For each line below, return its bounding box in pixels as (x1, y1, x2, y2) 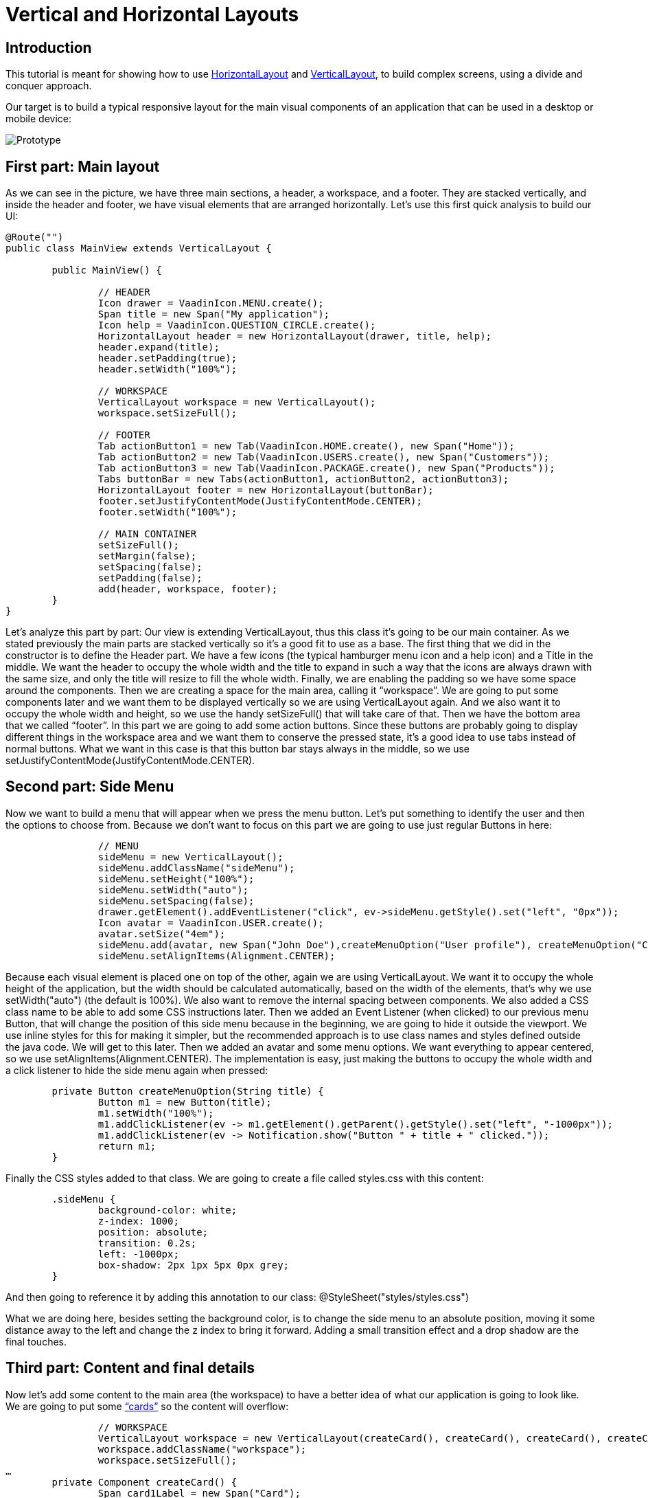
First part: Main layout (5, 157, 160, 175)
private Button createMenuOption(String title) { (51, 1085, 324, 1097)
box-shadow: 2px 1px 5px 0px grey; (97, 1259, 290, 1271)
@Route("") (5, 232, 64, 243)
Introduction (5, 38, 92, 56)
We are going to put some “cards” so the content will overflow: (5, 1400, 289, 1412)
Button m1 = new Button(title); (97, 1096, 272, 1108)
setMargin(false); (97, 550, 197, 562)
